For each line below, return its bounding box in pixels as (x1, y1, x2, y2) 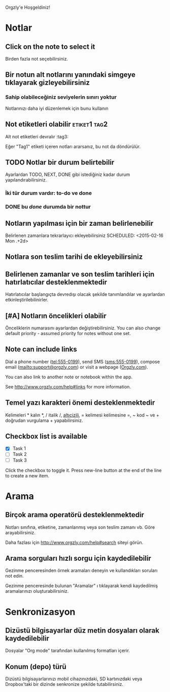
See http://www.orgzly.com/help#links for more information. (5, 383, 131, 389)
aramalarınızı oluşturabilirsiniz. (5, 588, 69, 594)
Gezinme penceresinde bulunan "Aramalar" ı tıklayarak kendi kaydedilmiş (5, 583, 158, 589)
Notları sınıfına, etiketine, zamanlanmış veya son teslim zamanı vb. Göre (5, 524, 155, 530)
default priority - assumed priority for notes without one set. (5, 330, 131, 336)
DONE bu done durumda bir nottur (5, 203, 91, 210)
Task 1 (12, 445, 26, 452)
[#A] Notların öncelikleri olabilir (5, 311, 107, 320)
